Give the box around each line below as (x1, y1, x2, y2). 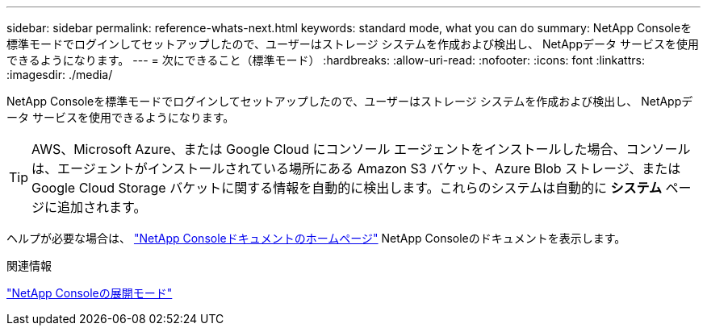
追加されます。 (57, 199, 147, 215)
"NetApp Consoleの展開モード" (6, 286, 173, 300)
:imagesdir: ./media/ (6, 68, 113, 81)
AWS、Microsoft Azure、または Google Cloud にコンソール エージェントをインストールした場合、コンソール (31, 141, 691, 157)
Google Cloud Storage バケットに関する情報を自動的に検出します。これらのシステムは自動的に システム (31, 180, 663, 196)
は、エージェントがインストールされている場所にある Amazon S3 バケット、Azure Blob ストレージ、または (31, 160, 681, 176)
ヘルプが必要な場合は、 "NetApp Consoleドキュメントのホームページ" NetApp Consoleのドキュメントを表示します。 (6, 231, 626, 245)
